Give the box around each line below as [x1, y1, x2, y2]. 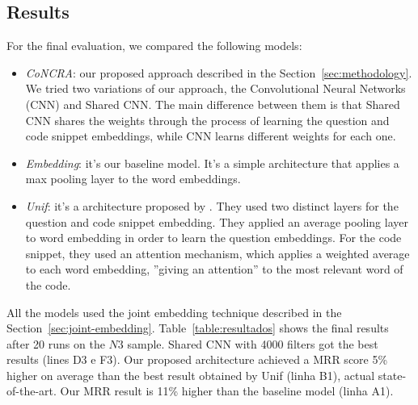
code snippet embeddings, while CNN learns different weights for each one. [25, 127, 396, 144]
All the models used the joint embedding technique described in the [6, 303, 342, 320]
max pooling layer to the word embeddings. [25, 170, 241, 187]
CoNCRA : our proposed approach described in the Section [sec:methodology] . [25, 64, 412, 81]
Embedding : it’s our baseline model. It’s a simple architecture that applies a [25, 154, 399, 171]
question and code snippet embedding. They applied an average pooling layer [25, 213, 408, 230]
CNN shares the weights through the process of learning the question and [25, 111, 390, 128]
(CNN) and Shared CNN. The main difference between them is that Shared [25, 95, 400, 112]
